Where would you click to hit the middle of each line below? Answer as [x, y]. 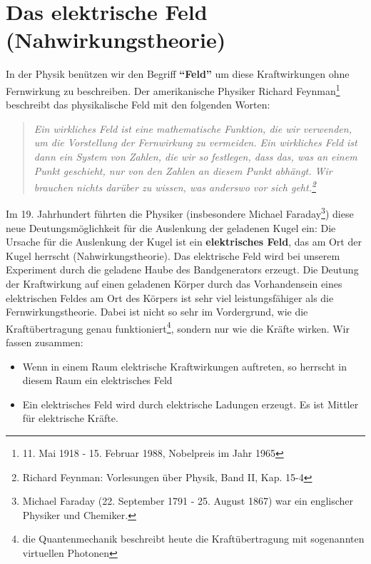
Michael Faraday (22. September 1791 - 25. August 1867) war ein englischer [188, 501]
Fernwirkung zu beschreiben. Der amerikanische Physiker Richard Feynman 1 [173, 89]
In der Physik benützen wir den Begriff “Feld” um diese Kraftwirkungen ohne [178, 74]
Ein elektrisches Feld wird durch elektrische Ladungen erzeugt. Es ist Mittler [190, 404]
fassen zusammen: [45, 342]
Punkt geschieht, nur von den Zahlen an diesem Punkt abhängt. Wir [183, 170]
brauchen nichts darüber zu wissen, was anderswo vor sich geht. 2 [175, 186]
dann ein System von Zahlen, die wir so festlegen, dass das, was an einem [195, 156]
